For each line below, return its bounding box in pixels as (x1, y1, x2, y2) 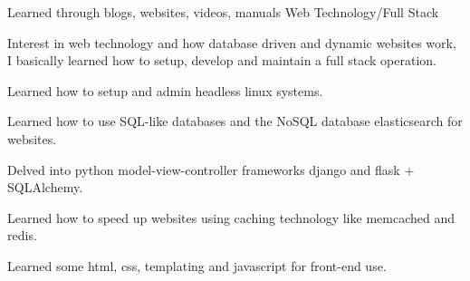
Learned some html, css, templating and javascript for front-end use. (7, 256, 387, 275)
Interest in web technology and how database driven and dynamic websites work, (7, 33, 456, 52)
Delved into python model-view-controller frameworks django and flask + (7, 160, 415, 179)
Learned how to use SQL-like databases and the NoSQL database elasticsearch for (7, 111, 463, 131)
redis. (7, 226, 37, 245)
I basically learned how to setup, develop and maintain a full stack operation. (7, 51, 436, 70)
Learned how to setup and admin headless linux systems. (7, 81, 323, 100)
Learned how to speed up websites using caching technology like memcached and (7, 208, 455, 227)
